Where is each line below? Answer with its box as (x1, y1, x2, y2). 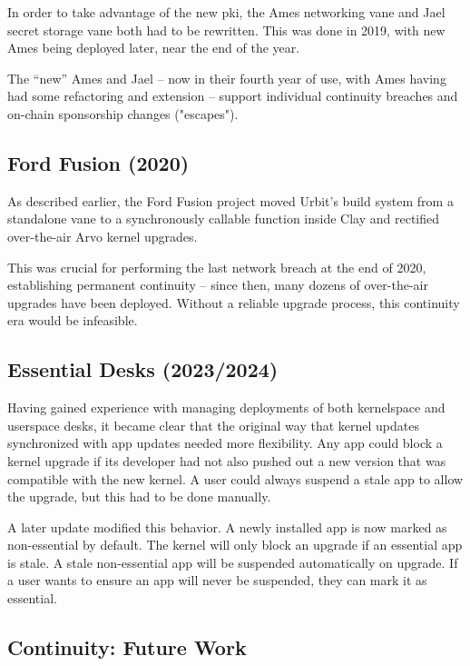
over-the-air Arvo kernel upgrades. (7, 226, 198, 245)
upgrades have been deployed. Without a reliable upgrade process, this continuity (7, 293, 460, 312)
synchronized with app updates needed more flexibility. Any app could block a (7, 433, 443, 452)
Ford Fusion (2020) (7, 148, 190, 176)
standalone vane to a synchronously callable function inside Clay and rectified (7, 209, 440, 228)
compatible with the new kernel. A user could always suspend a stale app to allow (7, 469, 464, 488)
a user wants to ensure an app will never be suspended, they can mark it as (7, 571, 427, 590)
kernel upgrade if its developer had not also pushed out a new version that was (7, 451, 446, 470)
